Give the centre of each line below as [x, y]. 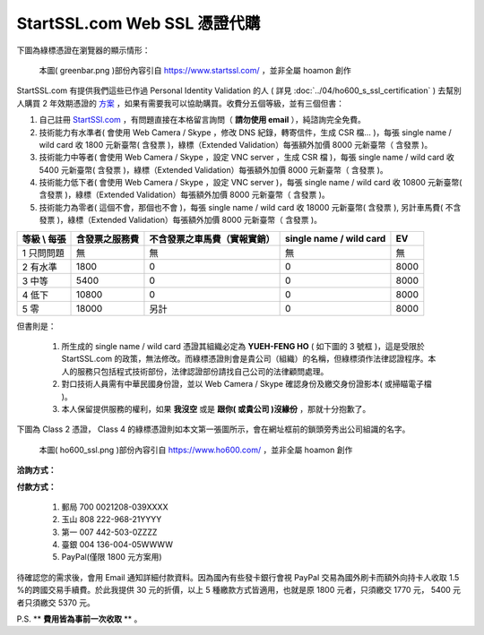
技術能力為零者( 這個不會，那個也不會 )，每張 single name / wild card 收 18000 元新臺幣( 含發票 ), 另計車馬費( [241, 207]
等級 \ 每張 [44, 239]
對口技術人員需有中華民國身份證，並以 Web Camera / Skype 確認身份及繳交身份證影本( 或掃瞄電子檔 [246, 384]
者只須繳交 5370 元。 [56, 602]
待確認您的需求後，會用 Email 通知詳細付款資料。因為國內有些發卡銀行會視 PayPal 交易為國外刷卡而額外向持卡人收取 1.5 [238, 577]
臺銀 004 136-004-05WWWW [117, 545]
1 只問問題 [43, 253]
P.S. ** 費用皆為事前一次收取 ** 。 [79, 619]
